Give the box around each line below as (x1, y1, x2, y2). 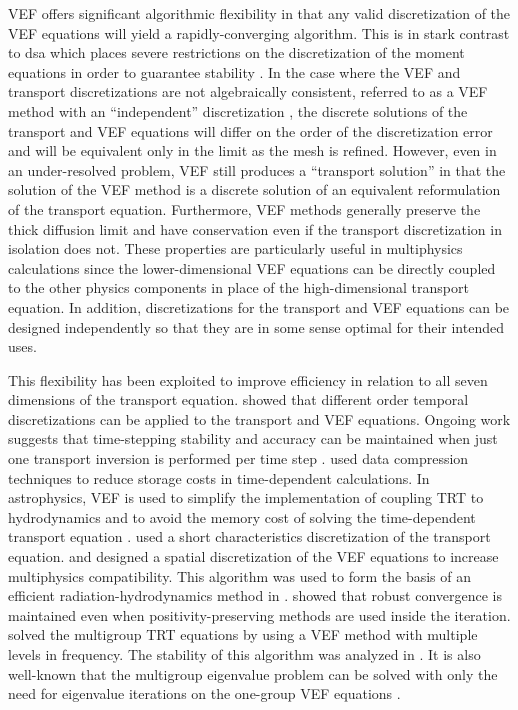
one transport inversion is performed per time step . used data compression (8, 448, 469, 469)
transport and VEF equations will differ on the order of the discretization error (8, 120, 493, 141)
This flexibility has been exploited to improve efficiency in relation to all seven (8, 369, 488, 390)
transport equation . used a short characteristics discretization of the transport (8, 526, 491, 547)
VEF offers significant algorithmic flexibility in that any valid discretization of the (8, 3, 511, 23)
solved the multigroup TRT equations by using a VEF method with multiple (8, 624, 478, 645)
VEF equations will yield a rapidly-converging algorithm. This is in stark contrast (8, 22, 510, 43)
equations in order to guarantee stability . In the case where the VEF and (8, 61, 461, 82)
